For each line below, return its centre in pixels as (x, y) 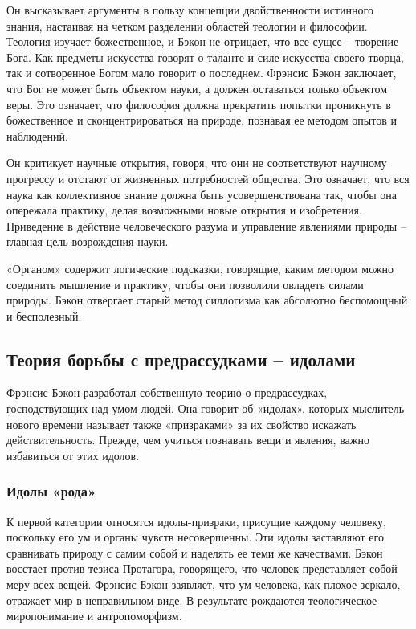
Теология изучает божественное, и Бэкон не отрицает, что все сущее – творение (203, 41)
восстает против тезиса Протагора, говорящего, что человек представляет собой (202, 568)
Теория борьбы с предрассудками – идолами (181, 359)
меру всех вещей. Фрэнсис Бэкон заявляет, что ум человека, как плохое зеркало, (204, 584)
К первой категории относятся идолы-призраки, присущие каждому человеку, (196, 521)
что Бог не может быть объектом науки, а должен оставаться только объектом (197, 88)
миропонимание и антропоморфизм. (94, 616)
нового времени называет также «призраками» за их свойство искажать (181, 424)
